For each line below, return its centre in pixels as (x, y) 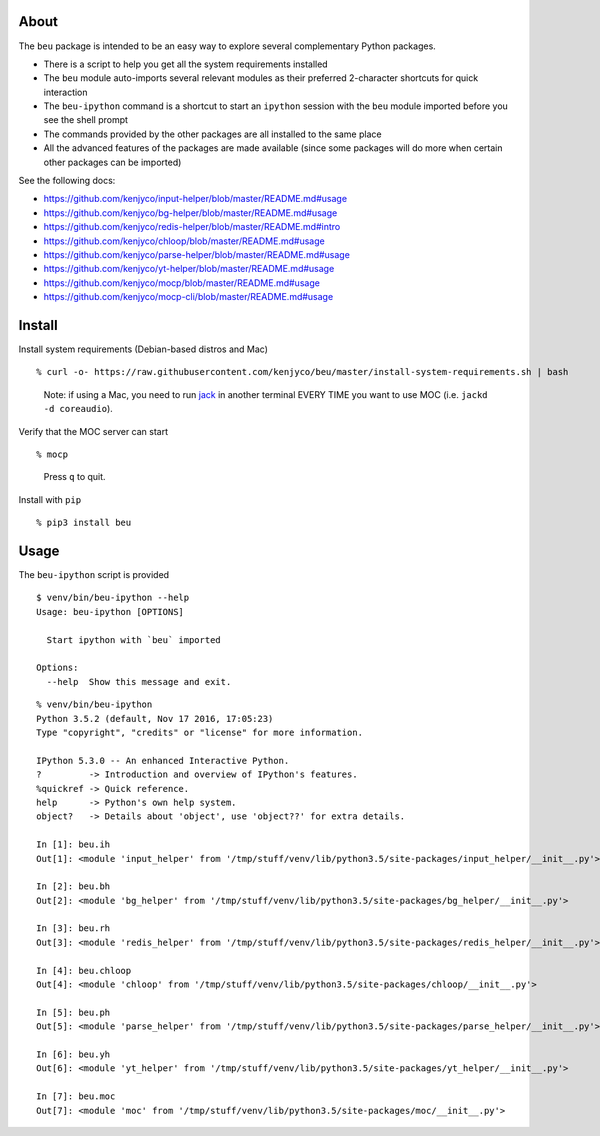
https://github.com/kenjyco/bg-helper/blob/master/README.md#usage (190, 212)
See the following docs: (67, 181)
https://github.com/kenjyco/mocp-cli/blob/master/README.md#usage (188, 297)
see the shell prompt (86, 120)
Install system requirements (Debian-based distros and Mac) (143, 349)
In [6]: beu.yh (73, 1054)
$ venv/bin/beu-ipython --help (113, 598)
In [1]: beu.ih (73, 844)
